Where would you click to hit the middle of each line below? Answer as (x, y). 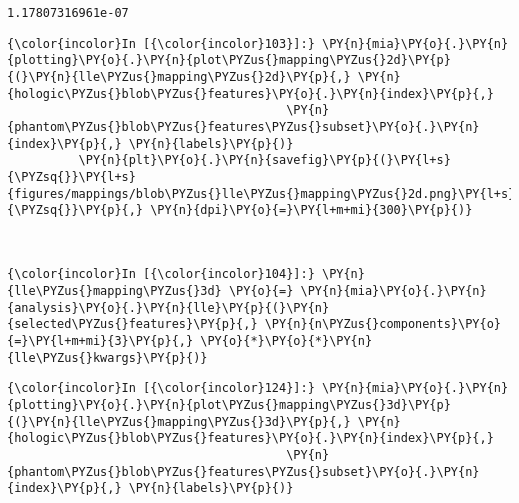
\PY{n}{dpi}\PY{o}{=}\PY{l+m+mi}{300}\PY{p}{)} (311, 210)
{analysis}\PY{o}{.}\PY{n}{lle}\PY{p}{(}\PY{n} (168, 307)
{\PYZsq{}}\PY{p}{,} (75, 210)
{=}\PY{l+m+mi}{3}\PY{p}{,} (100, 341)
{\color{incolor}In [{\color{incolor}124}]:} (161, 388)
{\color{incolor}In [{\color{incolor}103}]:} (161, 43)
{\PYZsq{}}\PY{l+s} (71, 176)
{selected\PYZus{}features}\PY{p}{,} (132, 324)
